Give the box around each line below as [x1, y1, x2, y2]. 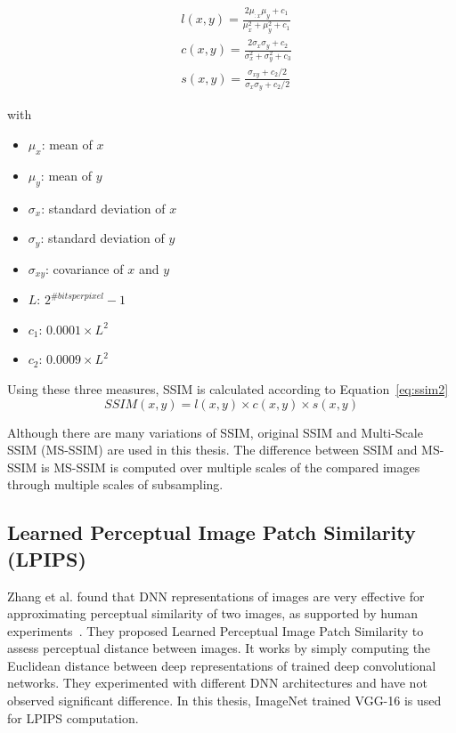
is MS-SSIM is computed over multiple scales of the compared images [41, 457, 420, 476]
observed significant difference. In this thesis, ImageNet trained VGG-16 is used [7, 691, 442, 710]
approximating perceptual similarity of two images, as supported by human [7, 604, 418, 623]
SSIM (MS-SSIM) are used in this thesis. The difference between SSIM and [7, 440, 418, 459]
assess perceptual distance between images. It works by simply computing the [7, 639, 431, 657]
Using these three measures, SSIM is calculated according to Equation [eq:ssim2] [7, 379, 449, 398]
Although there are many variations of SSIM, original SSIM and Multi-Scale [7, 423, 423, 441]
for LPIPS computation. [7, 708, 139, 727]
